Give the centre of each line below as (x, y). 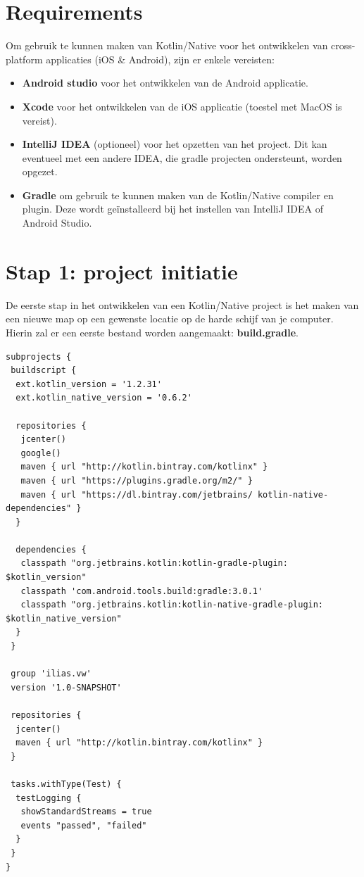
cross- (343, 45)
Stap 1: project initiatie (122, 271)
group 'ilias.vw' (51, 674)
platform (24, 59)
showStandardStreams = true (86, 812)
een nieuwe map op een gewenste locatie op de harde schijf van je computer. (170, 318)
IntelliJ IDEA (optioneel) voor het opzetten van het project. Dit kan (175, 144)
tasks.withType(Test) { (66, 784)
